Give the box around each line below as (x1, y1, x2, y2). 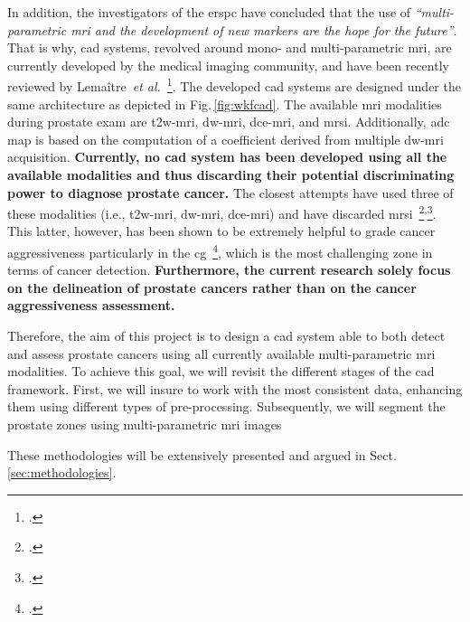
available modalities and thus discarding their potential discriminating (7, 165, 455, 184)
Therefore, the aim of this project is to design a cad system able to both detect (7, 326, 446, 345)
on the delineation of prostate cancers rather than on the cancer (7, 278, 417, 297)
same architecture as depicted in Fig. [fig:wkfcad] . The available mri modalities (7, 94, 442, 113)
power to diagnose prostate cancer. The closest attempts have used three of (7, 183, 454, 202)
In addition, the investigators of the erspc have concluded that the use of (7, 3, 411, 21)
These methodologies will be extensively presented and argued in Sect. (7, 445, 397, 464)
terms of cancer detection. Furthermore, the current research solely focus (7, 260, 451, 279)
